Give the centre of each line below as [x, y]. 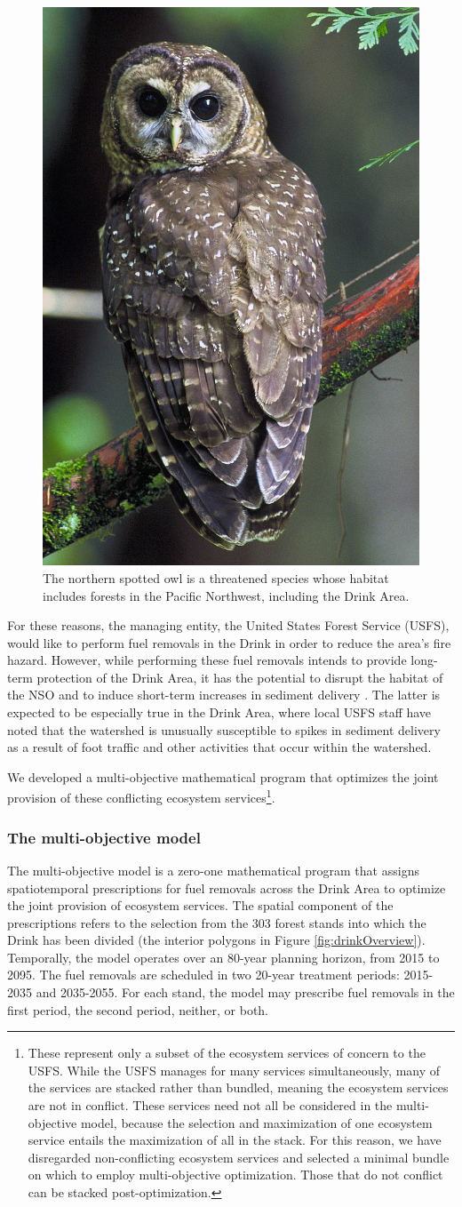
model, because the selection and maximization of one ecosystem [256, 1122]
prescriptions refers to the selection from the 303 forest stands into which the [217, 922]
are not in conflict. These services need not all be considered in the [210, 1105]
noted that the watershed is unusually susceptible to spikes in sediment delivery [224, 729]
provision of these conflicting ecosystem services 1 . [141, 796]
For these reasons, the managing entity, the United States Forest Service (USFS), [228, 625]
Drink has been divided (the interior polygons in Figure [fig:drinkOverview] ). [216, 940]
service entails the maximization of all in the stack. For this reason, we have [235, 1140]
